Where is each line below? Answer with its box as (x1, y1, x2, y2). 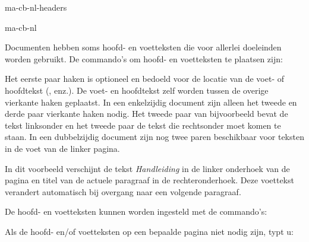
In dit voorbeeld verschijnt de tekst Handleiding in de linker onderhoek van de (5, 162, 290, 174)
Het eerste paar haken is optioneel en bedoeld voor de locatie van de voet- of (5, 72, 285, 85)
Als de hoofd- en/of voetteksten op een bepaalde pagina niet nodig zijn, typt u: (5, 225, 294, 237)
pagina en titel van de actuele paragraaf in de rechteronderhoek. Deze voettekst (5, 174, 294, 186)
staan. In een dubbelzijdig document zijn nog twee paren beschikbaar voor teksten (5, 130, 304, 143)
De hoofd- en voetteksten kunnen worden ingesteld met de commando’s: (5, 205, 267, 218)
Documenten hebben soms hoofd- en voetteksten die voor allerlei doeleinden (5, 41, 282, 53)
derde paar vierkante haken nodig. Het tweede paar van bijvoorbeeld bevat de (5, 107, 288, 120)
